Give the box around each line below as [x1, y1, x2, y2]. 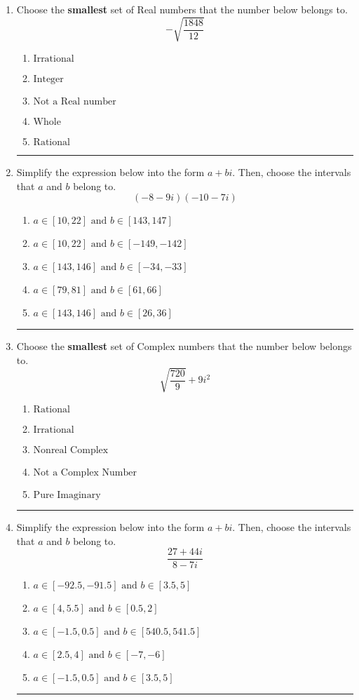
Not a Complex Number [33, 468, 137, 478]
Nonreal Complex [33, 445, 109, 456]
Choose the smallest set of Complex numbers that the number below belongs [16, 339, 352, 354]
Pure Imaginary [33, 490, 101, 501]
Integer [33, 74, 64, 85]
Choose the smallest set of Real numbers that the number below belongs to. [16, 2, 348, 16]
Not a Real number [33, 97, 116, 107]
